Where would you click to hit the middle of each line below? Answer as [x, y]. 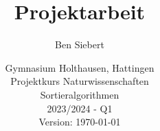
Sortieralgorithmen [80, 94]
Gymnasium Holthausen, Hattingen [80, 67]
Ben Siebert [80, 44]
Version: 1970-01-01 [80, 122]
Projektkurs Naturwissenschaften [80, 81]
